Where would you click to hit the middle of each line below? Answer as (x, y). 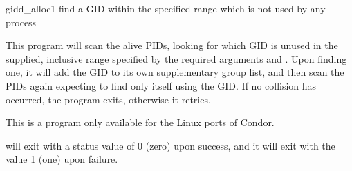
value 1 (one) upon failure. (62, 159)
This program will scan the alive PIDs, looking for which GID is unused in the (172, 45)
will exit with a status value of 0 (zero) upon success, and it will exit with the (170, 145)
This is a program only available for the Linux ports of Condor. (140, 122)
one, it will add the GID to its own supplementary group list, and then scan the (175, 72)
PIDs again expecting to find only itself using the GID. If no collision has (161, 85)
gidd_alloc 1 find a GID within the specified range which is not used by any (166, 8)
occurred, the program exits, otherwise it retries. (108, 99)
